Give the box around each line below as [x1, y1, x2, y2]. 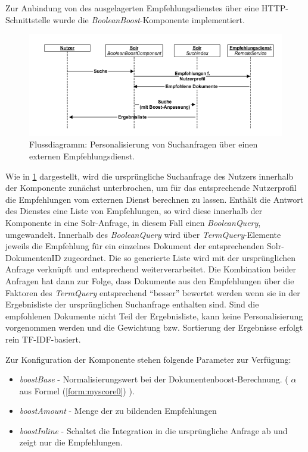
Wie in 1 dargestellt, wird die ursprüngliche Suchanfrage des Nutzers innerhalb [5, 169, 294, 182]
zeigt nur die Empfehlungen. [19, 436, 123, 448]
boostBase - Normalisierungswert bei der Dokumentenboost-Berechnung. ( [19, 373, 288, 385]
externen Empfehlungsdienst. [29, 150, 135, 162]
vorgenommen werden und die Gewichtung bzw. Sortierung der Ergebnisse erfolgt [5, 321, 303, 334]
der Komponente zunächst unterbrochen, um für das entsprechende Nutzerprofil [5, 181, 297, 194]
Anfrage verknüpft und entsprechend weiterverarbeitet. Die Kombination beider [5, 263, 296, 275]
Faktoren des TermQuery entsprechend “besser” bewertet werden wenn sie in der [5, 286, 300, 299]
